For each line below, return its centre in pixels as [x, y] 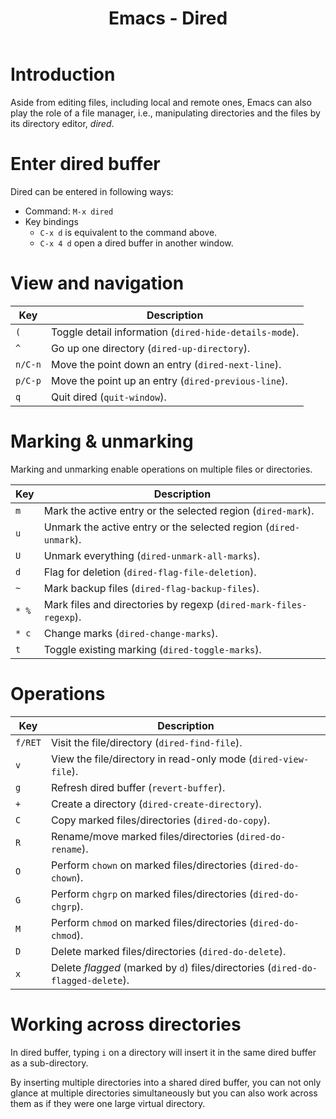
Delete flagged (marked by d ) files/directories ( [161, 967]
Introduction [63, 74]
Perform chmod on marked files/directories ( [152, 922]
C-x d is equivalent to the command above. [128, 232]
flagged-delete [86, 980]
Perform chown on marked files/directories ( [152, 865]
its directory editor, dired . [62, 123]
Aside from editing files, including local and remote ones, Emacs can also [161, 102]
